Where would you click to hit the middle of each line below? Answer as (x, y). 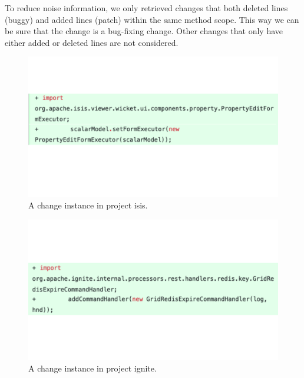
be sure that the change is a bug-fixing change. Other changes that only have (144, 31)
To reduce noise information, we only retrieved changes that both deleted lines (146, 8)
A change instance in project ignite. (92, 368)
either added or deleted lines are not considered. (92, 42)
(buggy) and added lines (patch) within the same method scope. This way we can (152, 19)
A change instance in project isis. (88, 205)
